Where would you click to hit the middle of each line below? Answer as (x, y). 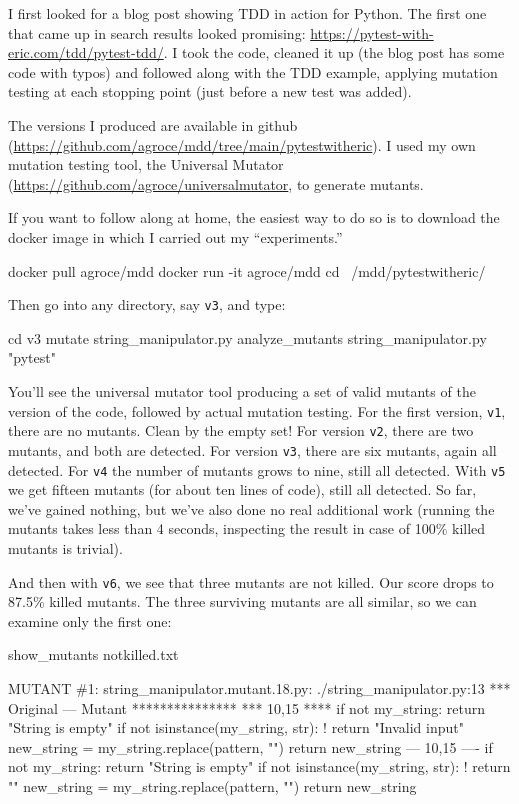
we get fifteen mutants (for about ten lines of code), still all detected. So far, (242, 489)
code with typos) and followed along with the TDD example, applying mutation (253, 71)
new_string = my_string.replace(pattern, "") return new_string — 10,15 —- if (250, 746)
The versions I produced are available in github (153, 124)
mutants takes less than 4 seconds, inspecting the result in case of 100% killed (247, 528)
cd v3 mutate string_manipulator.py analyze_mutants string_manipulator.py (247, 337)
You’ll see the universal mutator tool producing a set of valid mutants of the (242, 390)
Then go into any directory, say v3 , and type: (147, 304)
